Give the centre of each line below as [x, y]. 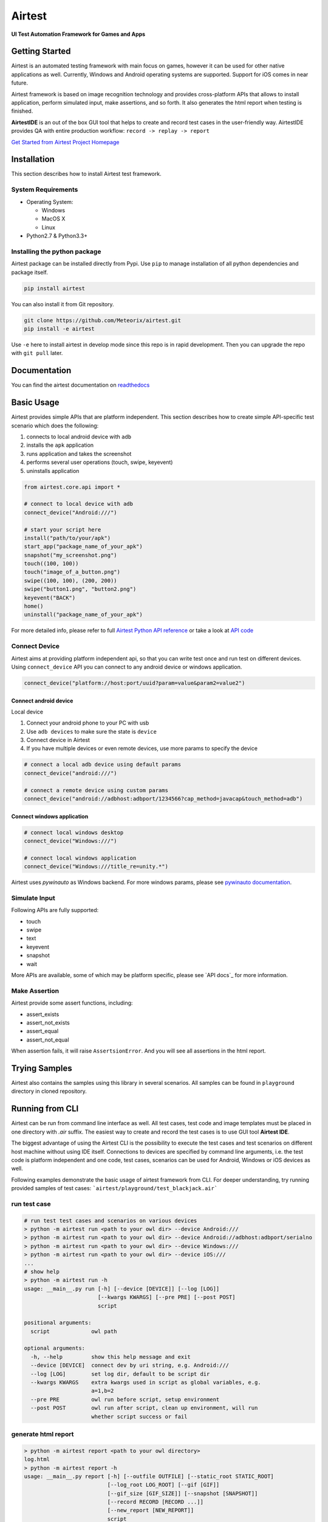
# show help [42, 1271]
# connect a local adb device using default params [103, 765]
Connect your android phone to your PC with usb [88, 723]
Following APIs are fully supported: [55, 910]
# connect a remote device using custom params [96, 790]
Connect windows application [50, 816]
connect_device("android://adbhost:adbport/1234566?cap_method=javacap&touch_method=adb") [163, 799]
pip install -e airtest [60, 329]
